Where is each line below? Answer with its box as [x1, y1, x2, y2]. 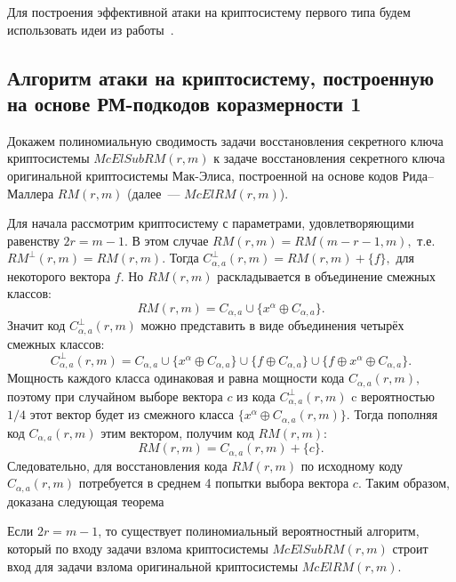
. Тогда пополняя [346, 405, 438, 424]
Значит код [7, 316, 66, 335]
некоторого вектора [7, 266, 111, 285]
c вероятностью [351, 386, 436, 405]
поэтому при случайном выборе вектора [7, 386, 223, 405]
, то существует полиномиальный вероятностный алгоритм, [98, 521, 420, 540]
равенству [7, 230, 60, 249]
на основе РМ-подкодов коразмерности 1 [7, 89, 362, 117]
